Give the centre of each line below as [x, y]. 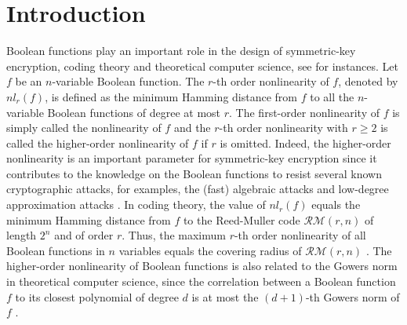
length [22, 235]
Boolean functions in [56, 250]
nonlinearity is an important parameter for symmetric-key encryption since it [192, 158]
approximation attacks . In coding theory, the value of [136, 204]
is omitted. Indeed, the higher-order [305, 142]
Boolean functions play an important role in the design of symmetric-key [181, 51]
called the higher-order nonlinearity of [98, 142]
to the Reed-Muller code [242, 219]
